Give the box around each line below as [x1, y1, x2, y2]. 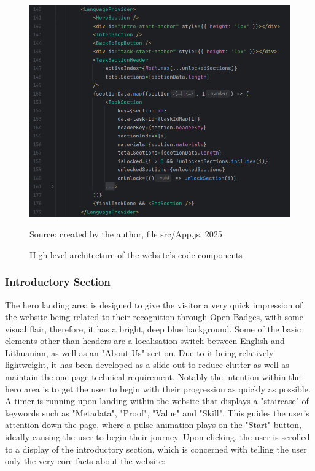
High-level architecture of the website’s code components [29, 248, 243, 261]
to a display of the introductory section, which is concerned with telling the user [5, 442, 307, 455]
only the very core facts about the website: [5, 454, 166, 467]
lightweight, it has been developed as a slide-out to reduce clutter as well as [5, 358, 289, 371]
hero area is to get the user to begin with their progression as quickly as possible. [5, 382, 311, 395]
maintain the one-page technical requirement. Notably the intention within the [5, 370, 301, 383]
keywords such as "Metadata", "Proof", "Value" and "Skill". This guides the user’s [5, 406, 309, 419]
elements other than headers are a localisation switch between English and [5, 334, 285, 347]
